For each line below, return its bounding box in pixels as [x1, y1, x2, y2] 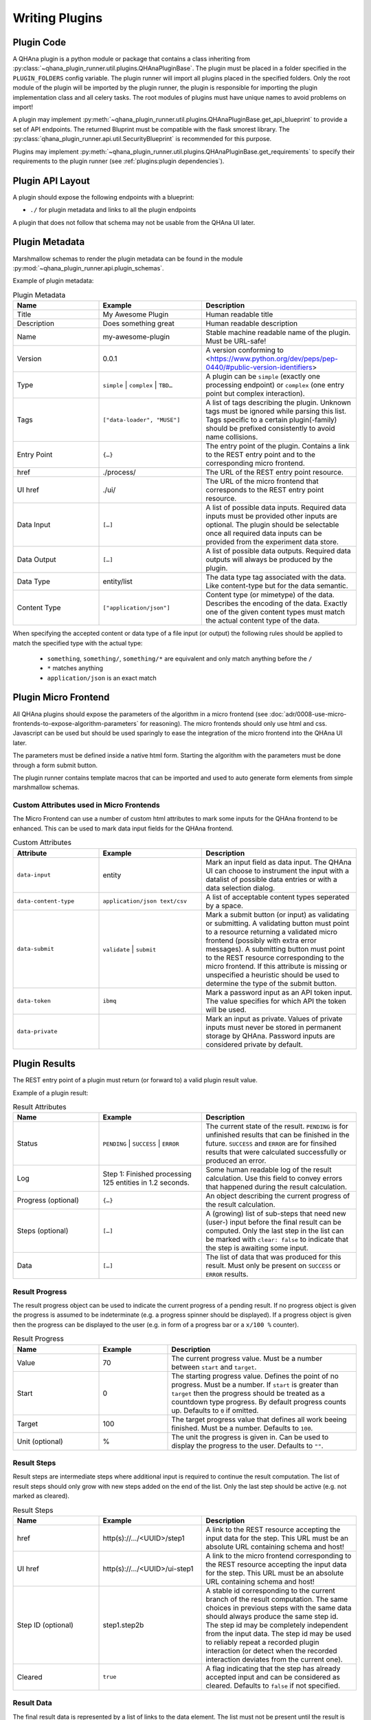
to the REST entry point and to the [205, 450, 315, 460]
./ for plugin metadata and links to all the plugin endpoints [30, 206, 196, 214]
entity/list [102, 577, 133, 586]
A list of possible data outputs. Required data [205, 546, 352, 556]
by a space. [205, 901, 244, 910]
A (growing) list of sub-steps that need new [205, 1209, 346, 1218]
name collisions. [205, 432, 258, 442]
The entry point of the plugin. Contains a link [205, 441, 350, 451]
